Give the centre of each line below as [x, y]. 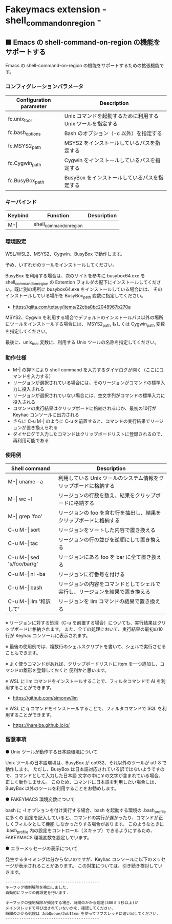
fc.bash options [24, 133]
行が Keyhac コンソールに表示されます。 [48, 636]
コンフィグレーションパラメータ [44, 86]
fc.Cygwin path [25, 164]
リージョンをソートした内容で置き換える [107, 530]
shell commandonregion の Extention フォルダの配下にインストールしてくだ [81, 282]
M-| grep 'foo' [25, 516]
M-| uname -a [26, 482]
